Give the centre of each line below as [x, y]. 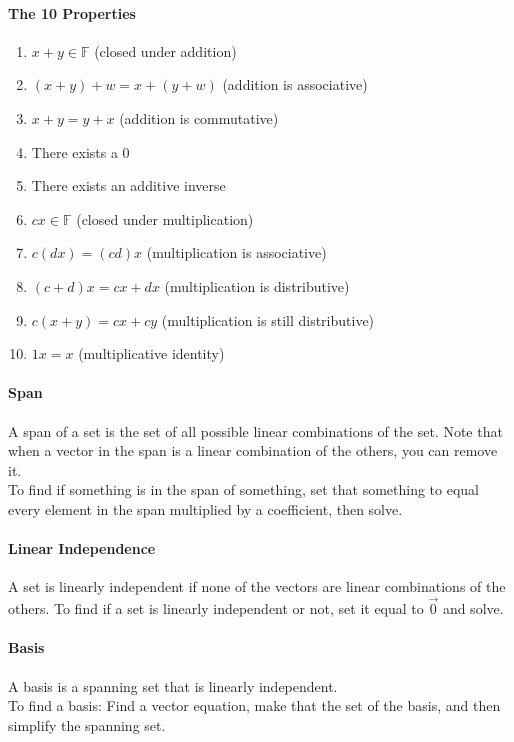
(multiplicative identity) [151, 353]
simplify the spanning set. [87, 724]
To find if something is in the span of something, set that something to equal [244, 489]
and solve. [473, 608]
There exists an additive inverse [128, 185]
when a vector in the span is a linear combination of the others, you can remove [253, 450]
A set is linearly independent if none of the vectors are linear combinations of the [257, 586]
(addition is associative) [295, 84]
